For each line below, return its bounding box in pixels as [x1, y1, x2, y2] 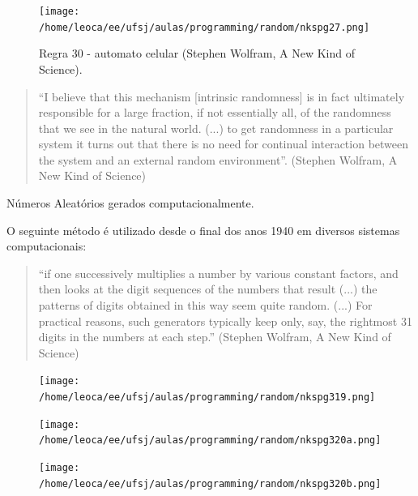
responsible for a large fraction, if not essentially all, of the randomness [38, 104, 391, 121]
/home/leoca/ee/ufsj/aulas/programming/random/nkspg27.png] [39, 21, 370, 33]
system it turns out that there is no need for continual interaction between [38, 135, 409, 152]
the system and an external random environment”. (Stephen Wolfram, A [38, 151, 398, 168]
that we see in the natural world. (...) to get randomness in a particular [38, 119, 394, 136]
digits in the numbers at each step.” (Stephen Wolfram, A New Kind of [38, 328, 391, 345]
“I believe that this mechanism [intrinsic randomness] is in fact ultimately [38, 88, 405, 105]
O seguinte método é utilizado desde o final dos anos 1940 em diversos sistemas [6, 221, 400, 238]
